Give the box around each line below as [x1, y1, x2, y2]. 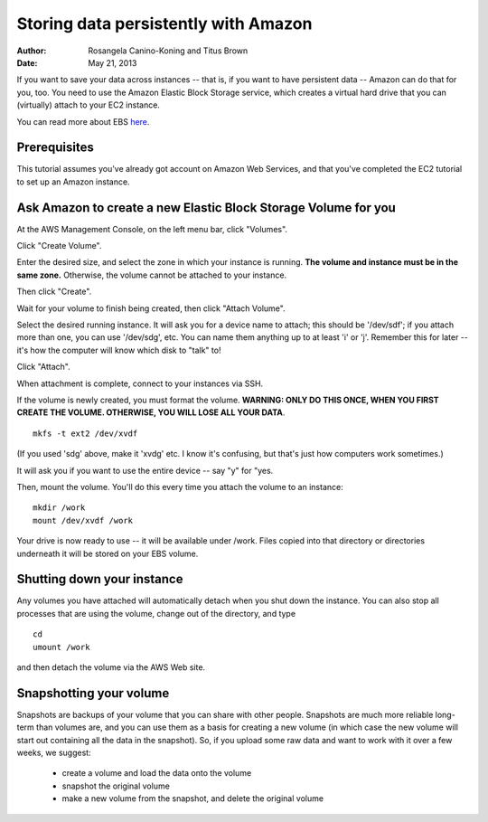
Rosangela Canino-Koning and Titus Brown [88, 45, 249, 56]
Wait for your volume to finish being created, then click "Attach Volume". [16, 303, 286, 314]
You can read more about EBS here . [16, 116, 150, 127]
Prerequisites [16, 140, 94, 156]
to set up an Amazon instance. [16, 176, 130, 187]
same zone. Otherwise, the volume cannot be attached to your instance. [16, 269, 287, 280]
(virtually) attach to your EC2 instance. [16, 99, 160, 110]
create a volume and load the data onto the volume [61, 768, 252, 779]
